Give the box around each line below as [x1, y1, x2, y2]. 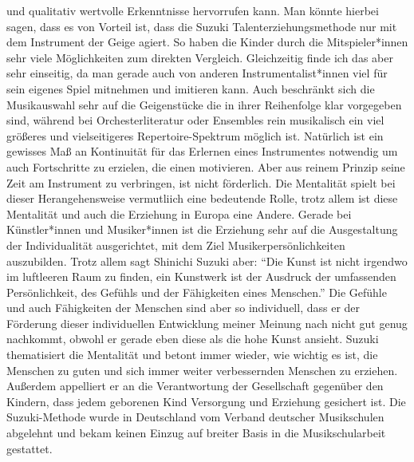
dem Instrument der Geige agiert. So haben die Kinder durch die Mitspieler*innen [6, 34, 408, 50]
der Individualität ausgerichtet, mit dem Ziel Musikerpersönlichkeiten [6, 236, 345, 253]
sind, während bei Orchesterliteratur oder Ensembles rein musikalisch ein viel [6, 112, 384, 128]
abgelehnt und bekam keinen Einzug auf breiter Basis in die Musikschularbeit [6, 424, 386, 441]
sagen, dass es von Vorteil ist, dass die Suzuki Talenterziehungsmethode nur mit [6, 18, 397, 34]
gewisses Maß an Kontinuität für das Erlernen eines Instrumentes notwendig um [6, 143, 398, 160]
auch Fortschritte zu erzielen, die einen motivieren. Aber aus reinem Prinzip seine [6, 158, 405, 175]
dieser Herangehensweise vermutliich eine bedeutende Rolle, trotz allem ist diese [6, 190, 398, 207]
